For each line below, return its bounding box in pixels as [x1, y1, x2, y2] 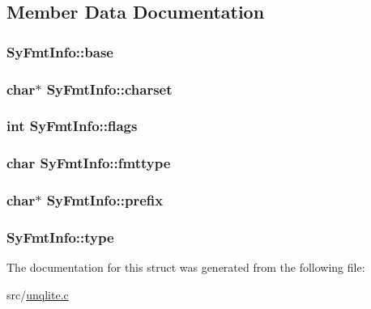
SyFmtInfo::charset [46, 78, 173, 99]
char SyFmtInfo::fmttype [6, 153, 171, 173]
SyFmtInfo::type [6, 226, 114, 247]
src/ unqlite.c [6, 286, 69, 303]
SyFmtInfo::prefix [46, 190, 164, 210]
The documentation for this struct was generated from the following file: [6, 259, 365, 276]
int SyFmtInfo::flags [6, 116, 138, 136]
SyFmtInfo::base [6, 41, 113, 61]
